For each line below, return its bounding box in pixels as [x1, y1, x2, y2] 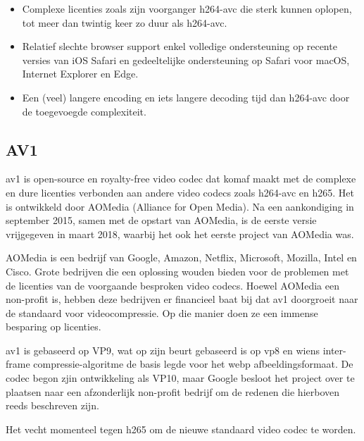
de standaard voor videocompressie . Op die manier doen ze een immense [6, 305, 318, 320]
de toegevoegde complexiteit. [22, 104, 146, 118]
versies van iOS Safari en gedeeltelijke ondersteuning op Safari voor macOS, [22, 52, 350, 67]
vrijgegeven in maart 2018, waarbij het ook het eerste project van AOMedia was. [6, 226, 354, 241]
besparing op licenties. [6, 319, 101, 334]
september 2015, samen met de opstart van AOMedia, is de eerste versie [6, 213, 317, 228]
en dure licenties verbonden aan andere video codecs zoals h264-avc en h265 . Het [6, 185, 355, 199]
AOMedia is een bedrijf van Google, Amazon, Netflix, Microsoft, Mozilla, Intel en [6, 250, 357, 265]
